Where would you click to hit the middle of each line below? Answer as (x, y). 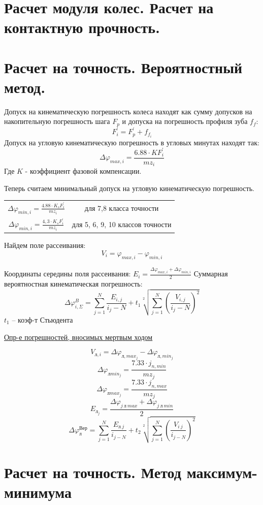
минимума (38, 492)
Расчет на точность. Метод (93, 472)
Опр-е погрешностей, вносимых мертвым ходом (78, 337)
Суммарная (211, 274)
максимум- (222, 472)
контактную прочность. (82, 27)
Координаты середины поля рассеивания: (68, 274)
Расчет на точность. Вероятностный (123, 67)
